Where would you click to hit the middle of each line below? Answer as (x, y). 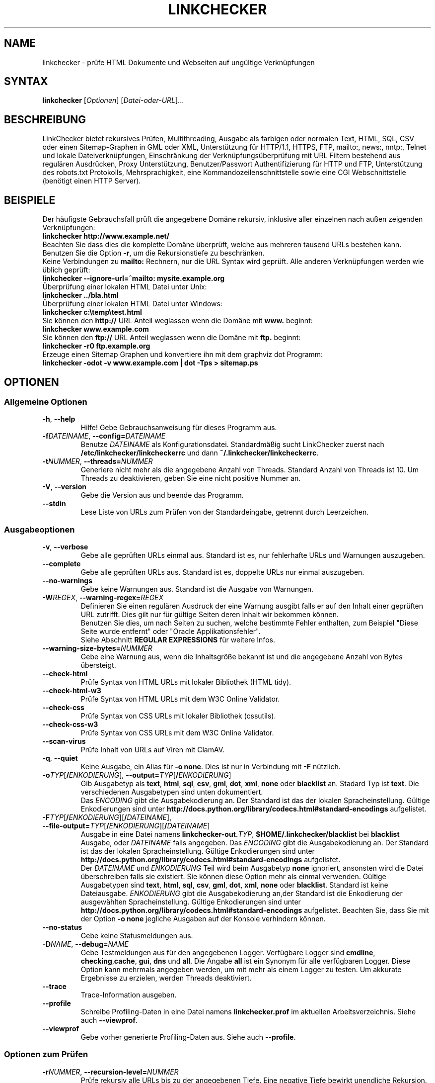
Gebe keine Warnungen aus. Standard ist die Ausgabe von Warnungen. (197, 589)
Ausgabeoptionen (39, 529)
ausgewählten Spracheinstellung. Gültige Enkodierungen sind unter (191, 902)
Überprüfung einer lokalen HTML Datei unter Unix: (125, 287)
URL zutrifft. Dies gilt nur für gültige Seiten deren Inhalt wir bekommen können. (210, 615)
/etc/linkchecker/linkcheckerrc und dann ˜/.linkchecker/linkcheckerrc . (200, 453)
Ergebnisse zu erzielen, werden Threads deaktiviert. (166, 978)
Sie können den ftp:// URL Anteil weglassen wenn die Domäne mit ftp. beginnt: (172, 338)
